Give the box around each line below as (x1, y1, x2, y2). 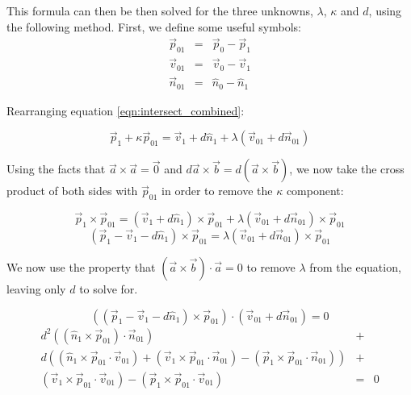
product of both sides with (6, 182, 138, 199)
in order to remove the (161, 182, 273, 199)
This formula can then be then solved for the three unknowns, (6, 2, 313, 19)
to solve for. (79, 281, 138, 297)
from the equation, (309, 259, 401, 276)
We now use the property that (6, 259, 156, 276)
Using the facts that (6, 160, 106, 177)
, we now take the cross (289, 160, 405, 177)
